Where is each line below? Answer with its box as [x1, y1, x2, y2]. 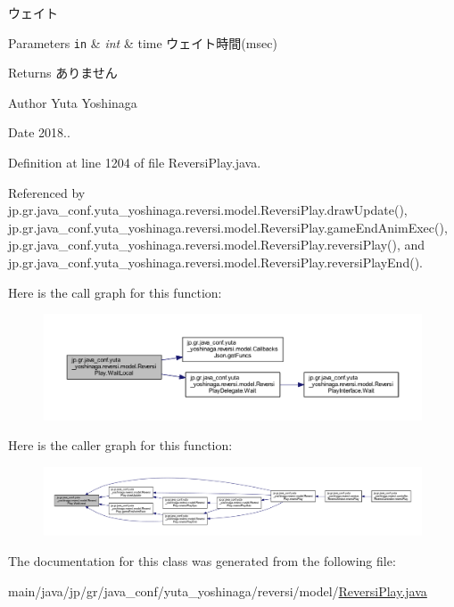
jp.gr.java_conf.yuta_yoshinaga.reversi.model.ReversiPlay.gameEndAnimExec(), [8, 217, 448, 236]
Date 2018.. [8, 123, 70, 142]
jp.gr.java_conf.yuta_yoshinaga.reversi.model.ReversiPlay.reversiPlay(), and [8, 235, 425, 254]
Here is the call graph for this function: [8, 283, 222, 301]
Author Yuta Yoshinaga [8, 93, 137, 111]
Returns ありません [8, 63, 118, 82]
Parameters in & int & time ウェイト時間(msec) [8, 33, 277, 52]
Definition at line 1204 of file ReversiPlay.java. [8, 153, 261, 172]
